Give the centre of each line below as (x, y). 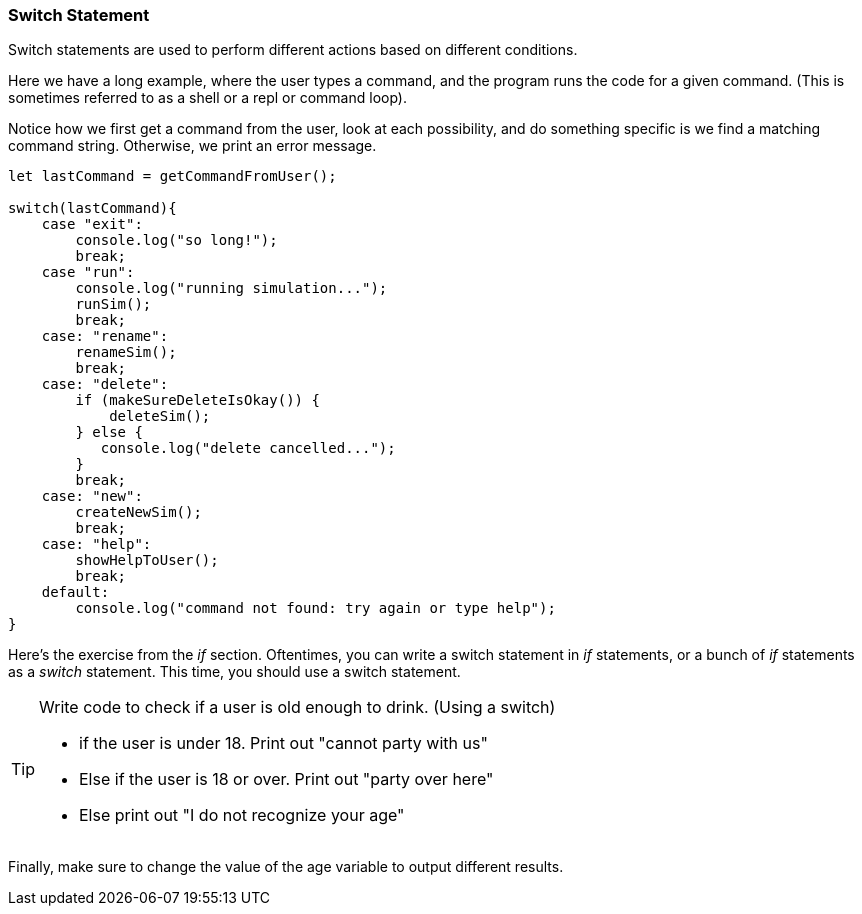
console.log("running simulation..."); (231, 288)
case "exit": (92, 224)
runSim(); (113, 304)
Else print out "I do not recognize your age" (242, 815)
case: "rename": (105, 336)
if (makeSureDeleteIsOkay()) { (197, 400)
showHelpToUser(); (147, 560)
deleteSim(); (160, 416)
